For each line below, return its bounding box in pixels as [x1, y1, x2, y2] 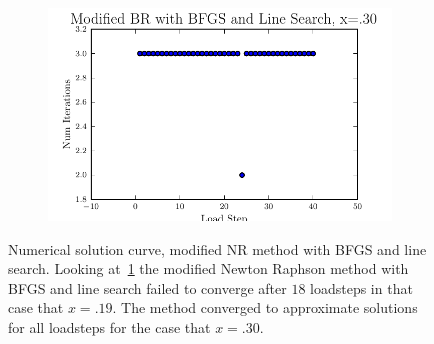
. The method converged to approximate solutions [112, 297, 418, 318]
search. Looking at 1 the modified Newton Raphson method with [8, 258, 409, 279]
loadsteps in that [310, 277, 413, 298]
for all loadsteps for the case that [8, 316, 211, 337]
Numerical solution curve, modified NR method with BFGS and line [8, 238, 427, 259]
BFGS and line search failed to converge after [8, 277, 287, 298]
